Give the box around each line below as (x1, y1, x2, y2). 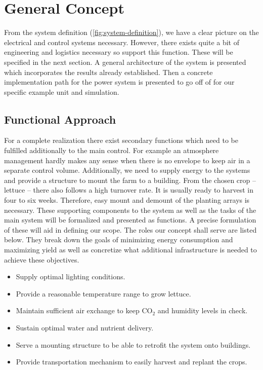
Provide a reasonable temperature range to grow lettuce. (16, 288, 191, 299)
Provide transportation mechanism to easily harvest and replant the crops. (16, 356, 247, 367)
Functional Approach (4, 111, 116, 127)
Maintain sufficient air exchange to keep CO (16, 305, 153, 316)
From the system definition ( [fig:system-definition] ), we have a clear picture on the (4, 27, 259, 38)
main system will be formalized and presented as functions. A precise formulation (4, 214, 256, 225)
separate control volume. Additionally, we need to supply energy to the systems (4, 165, 250, 175)
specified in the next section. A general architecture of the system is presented (4, 56, 246, 67)
